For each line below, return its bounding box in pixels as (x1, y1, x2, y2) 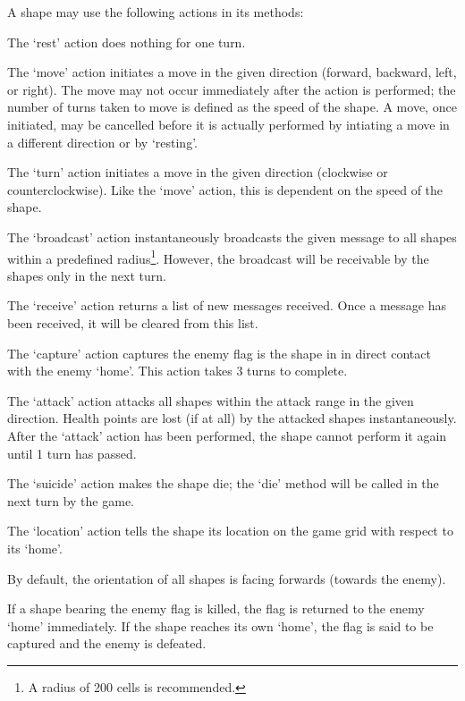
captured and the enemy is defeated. (7, 634, 207, 653)
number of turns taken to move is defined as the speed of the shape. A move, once (7, 97, 457, 116)
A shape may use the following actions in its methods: (7, 3, 304, 21)
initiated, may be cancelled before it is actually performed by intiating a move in (7, 114, 450, 133)
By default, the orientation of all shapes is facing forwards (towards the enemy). (7, 569, 446, 587)
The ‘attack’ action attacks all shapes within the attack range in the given (7, 391, 414, 410)
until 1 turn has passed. (7, 443, 137, 462)
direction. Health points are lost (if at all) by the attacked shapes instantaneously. (7, 409, 457, 427)
